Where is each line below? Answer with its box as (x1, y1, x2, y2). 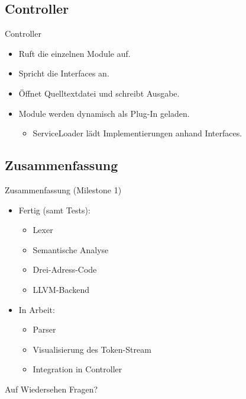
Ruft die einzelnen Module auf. (18, 47, 131, 59)
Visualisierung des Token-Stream (33, 343, 151, 355)
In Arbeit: (18, 303, 55, 315)
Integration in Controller (33, 363, 122, 375)
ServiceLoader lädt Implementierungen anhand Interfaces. (33, 127, 242, 139)
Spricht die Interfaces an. (18, 67, 109, 79)
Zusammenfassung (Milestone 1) (5, 183, 122, 196)
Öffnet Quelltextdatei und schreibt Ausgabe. (18, 87, 180, 99)
